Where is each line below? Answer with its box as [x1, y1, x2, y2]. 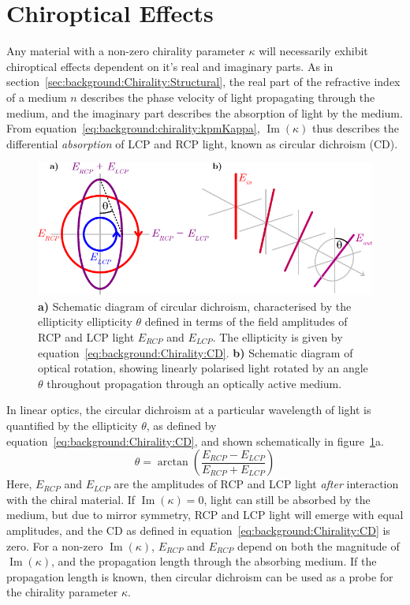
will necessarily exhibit [259, 43, 368, 59]
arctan [157, 457, 188, 469]
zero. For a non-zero [6, 537, 103, 554]
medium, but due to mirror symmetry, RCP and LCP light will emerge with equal [6, 506, 404, 523]
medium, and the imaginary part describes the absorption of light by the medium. [6, 104, 403, 121]
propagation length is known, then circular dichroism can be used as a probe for [6, 568, 393, 584]
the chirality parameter [6, 584, 118, 600]
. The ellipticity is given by [212, 329, 343, 345]
